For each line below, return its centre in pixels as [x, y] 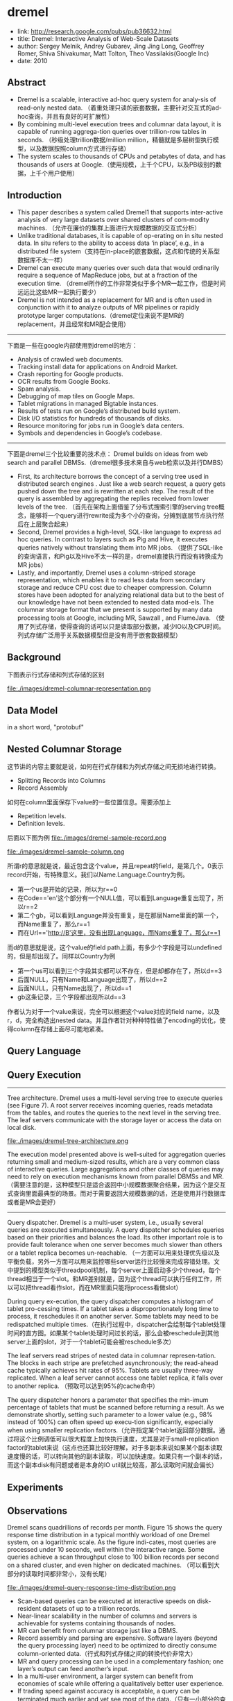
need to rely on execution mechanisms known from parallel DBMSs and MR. [115, 1176]
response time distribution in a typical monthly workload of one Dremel [109, 1535]
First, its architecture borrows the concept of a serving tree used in [113, 476]
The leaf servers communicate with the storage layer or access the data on [114, 1120]
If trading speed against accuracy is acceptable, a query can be [108, 1691]
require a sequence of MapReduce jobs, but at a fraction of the [107, 275]
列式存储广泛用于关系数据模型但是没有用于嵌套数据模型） [99, 635]
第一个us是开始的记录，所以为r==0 [67, 889]
